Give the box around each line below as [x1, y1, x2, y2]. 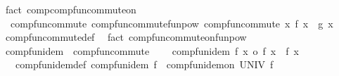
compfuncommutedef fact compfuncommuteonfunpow [5, 30, 247, 44]
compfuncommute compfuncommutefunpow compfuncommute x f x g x [10, 15, 333, 30]
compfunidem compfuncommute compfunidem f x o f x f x [5, 43, 299, 58]
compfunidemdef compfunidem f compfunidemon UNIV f [15, 57, 274, 72]
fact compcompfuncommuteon [5, 2, 136, 16]
